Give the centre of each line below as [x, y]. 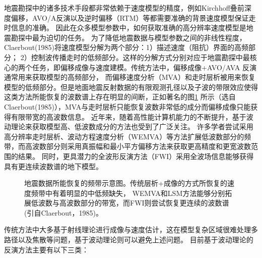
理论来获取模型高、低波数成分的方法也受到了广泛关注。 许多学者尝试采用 [132, 126]
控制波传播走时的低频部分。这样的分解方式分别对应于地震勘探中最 [140, 57]
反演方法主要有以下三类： [46, 249]
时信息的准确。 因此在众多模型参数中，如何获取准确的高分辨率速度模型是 [125, 28]
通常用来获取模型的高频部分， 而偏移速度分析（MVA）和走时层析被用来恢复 [130, 77]
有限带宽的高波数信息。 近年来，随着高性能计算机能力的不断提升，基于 [128, 116]
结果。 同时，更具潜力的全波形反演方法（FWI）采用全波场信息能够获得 [136, 156]
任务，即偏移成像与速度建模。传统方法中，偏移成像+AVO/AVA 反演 [144, 67]
